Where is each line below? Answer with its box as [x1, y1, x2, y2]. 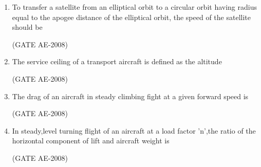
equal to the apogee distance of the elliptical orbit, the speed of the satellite [12, 11, 251, 22]
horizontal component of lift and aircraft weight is [12, 135, 170, 146]
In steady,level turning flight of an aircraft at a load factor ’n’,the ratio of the [12, 125, 256, 136]
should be [12, 22, 43, 32]
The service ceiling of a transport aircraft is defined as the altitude [12, 56, 222, 67]
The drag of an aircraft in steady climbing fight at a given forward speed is [12, 90, 249, 101]
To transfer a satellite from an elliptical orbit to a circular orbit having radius [12, 2, 257, 12]
